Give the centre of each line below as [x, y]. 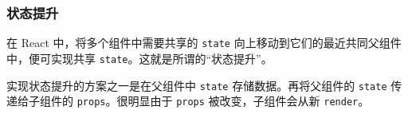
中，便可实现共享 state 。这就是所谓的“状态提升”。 [139, 58]
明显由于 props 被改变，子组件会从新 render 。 [249, 101]
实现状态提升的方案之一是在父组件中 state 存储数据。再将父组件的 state [197, 85]
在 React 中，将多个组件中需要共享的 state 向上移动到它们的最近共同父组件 [204, 43]
